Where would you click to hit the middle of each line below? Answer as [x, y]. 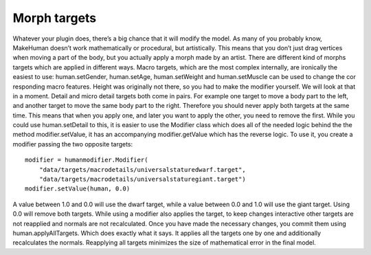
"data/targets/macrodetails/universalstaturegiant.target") [143, 179]
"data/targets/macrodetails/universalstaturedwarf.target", [143, 169]
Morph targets [55, 18]
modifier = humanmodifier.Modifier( [87, 160]
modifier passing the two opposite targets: [73, 144]
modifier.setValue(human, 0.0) [78, 189]
